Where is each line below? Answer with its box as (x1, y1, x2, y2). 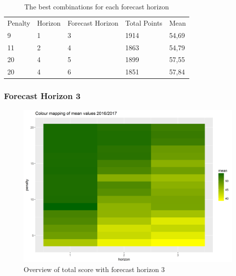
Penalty (7, 17, 30, 28)
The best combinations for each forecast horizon (24, 1, 169, 11)
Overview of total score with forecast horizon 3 (24, 264, 165, 274)
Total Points (125, 17, 163, 28)
